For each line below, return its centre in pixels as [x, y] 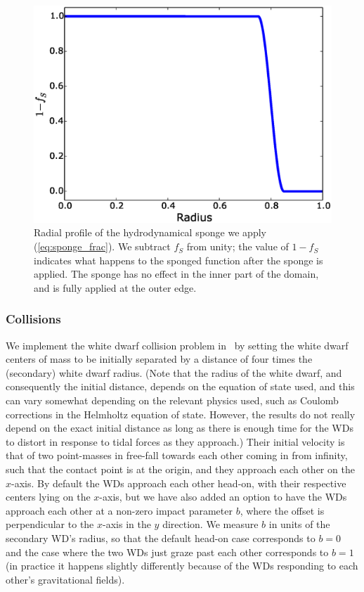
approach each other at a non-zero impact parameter [119, 510]
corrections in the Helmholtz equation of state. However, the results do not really [181, 414]
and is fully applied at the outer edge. [115, 287]
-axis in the [127, 524]
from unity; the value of [238, 246]
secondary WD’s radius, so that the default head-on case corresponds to [161, 538]
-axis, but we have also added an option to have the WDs [223, 497]
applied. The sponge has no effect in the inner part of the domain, [176, 274]
